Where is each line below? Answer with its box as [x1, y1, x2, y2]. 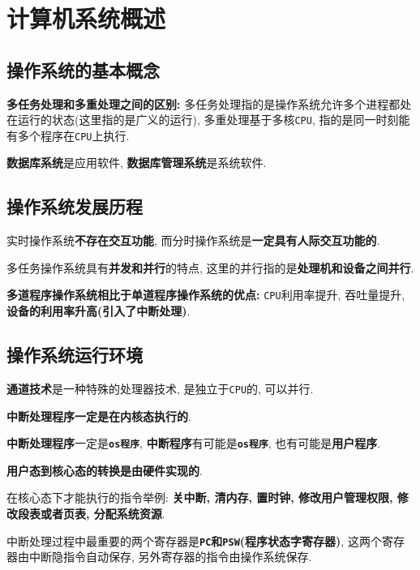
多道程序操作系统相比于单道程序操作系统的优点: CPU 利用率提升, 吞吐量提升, [6, 286, 405, 303]
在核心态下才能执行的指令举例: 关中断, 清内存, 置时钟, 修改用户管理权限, [6, 489, 393, 506]
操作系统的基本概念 [6, 57, 160, 82]
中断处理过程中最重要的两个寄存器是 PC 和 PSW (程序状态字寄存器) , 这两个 [6, 532, 382, 549]
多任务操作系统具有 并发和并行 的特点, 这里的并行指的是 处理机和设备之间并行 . [6, 259, 414, 276]
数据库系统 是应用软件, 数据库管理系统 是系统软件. [6, 154, 267, 171]
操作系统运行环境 [6, 342, 143, 367]
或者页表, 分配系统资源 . [40, 505, 165, 522]
